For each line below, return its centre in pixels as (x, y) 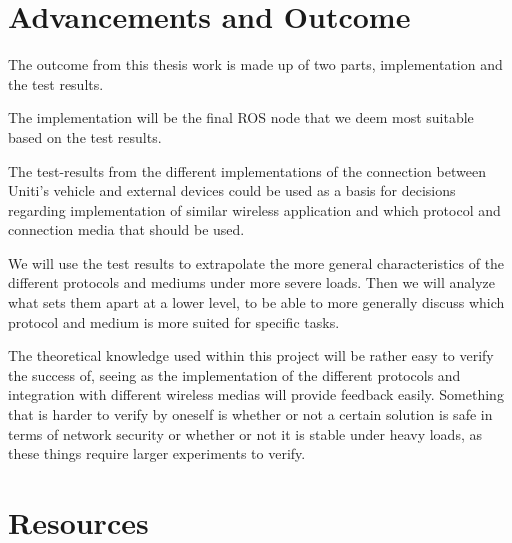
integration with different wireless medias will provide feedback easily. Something (256, 394)
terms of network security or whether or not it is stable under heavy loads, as (245, 433)
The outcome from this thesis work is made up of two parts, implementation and (255, 64)
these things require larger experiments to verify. (157, 453)
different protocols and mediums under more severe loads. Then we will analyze (251, 282)
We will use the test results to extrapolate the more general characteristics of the (256, 262)
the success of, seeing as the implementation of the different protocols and (234, 374)
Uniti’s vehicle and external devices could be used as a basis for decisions (232, 190)
